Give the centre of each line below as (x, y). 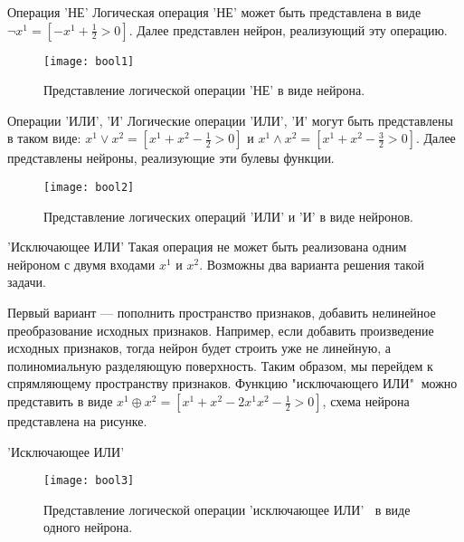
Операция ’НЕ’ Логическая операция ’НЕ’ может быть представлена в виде (214, 12)
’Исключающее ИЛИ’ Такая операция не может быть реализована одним (207, 247)
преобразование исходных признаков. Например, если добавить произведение (221, 330)
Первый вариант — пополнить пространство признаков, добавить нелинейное (222, 313)
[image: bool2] (89, 188)
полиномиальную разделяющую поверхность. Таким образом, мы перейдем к (220, 365)
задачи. (27, 282)
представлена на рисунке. (77, 421)
